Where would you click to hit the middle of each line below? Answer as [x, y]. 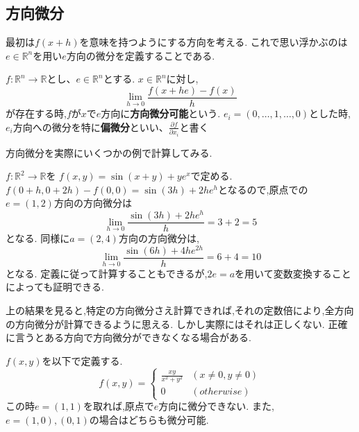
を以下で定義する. [82, 360]
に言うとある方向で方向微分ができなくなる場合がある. [128, 337]
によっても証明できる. [55, 287]
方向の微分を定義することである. [141, 55]
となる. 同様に [38, 238]
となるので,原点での [263, 189]
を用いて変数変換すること [293, 273]
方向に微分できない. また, [216, 406]
